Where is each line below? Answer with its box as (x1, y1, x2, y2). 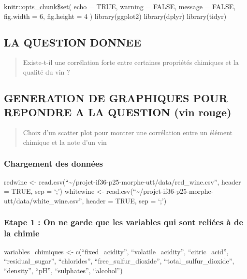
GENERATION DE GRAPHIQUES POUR (4, 90, 228, 105)
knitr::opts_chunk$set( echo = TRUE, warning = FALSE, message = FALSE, (4, 1, 236, 11)
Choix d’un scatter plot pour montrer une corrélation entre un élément (23, 127, 232, 138)
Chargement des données (4, 157, 103, 170)
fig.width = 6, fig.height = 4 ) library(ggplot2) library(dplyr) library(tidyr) (4, 11, 227, 21)
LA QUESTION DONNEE (4, 34, 142, 49)
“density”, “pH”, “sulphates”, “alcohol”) (4, 265, 123, 275)
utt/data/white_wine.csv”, (4, 195, 84, 205)
